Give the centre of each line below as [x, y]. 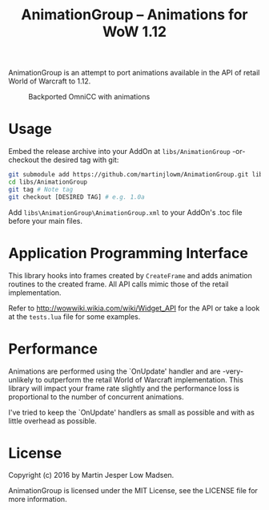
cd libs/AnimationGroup [48, 182]
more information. [38, 500]
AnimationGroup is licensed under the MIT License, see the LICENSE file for [133, 491]
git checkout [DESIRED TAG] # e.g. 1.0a [77, 197]
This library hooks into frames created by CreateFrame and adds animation [130, 275]
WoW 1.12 [134, 32]
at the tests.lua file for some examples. [74, 316]
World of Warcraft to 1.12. [50, 81]
